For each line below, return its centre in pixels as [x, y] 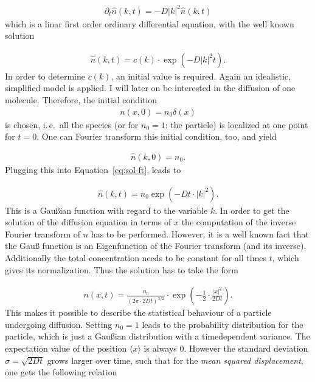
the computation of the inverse [239, 222]
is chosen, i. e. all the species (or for [72, 124]
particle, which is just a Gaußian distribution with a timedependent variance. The [157, 336]
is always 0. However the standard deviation [226, 348]
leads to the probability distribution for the [223, 324]
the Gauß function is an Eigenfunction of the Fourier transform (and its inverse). [156, 246]
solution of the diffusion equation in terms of [88, 222]
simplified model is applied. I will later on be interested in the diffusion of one [150, 88]
